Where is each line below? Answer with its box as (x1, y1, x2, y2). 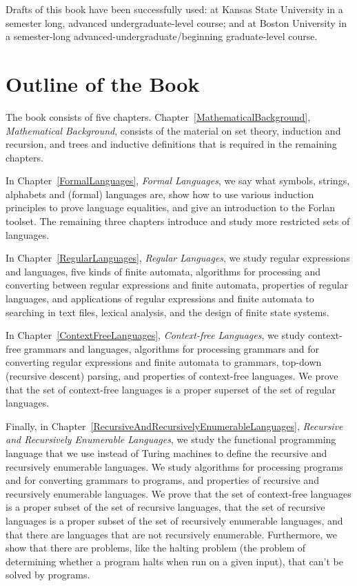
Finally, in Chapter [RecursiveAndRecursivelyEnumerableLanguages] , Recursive (6, 418, 343, 433)
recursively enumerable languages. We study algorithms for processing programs (6, 459, 343, 473)
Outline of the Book (6, 69, 200, 97)
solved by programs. (6, 567, 90, 582)
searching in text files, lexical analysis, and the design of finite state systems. (6, 304, 329, 319)
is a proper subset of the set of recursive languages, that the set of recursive (6, 500, 325, 514)
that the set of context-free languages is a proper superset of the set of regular (6, 382, 336, 396)
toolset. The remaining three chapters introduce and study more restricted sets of (6, 214, 350, 228)
